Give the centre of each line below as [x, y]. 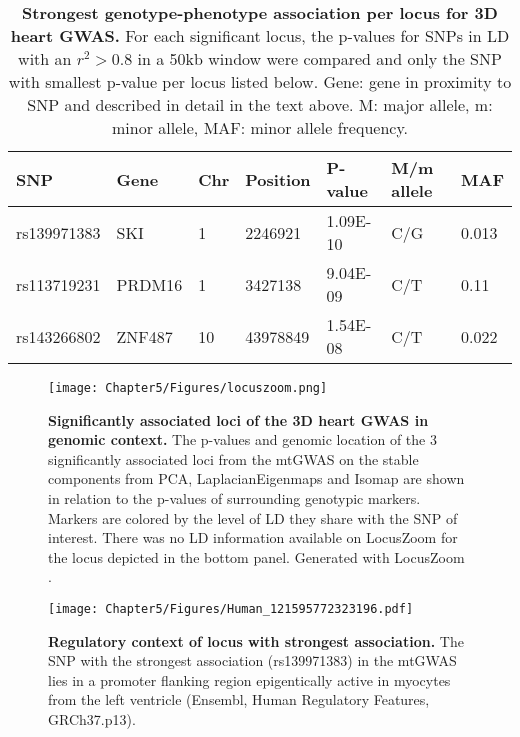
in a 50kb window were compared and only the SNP [319, 58]
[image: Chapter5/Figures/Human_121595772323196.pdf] [231, 609]
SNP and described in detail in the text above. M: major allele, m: [260, 104]
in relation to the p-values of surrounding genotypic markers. [234, 498]
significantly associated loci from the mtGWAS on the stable [233, 458]
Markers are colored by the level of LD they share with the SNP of [253, 517]
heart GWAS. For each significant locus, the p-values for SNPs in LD [260, 35]
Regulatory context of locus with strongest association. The [256, 640]
